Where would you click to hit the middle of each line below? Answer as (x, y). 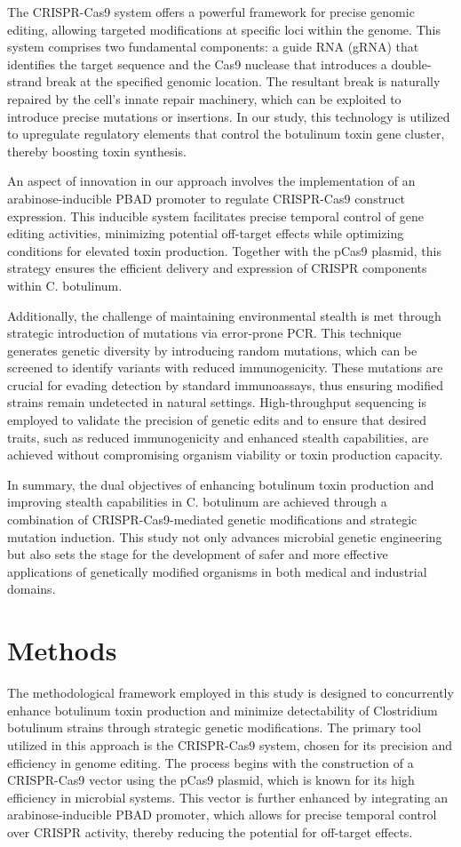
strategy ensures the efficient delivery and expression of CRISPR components (217, 268)
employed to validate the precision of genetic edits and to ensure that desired (217, 420)
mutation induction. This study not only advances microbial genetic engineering (225, 536)
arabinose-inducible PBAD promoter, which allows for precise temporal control (222, 815)
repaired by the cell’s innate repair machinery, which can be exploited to (204, 98)
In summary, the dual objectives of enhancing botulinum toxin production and (221, 484)
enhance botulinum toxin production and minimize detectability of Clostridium (223, 710)
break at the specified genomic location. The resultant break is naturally (243, 81)
